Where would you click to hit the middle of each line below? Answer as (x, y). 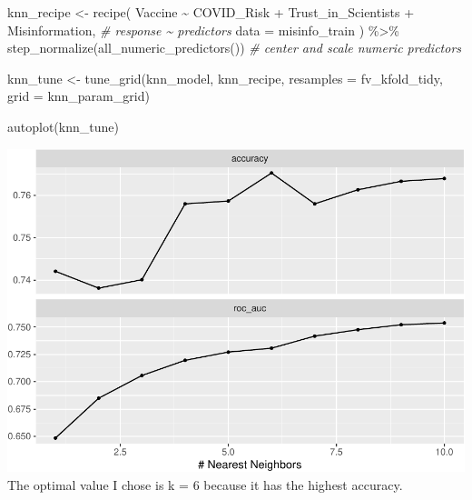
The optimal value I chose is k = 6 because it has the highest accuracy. (205, 484)
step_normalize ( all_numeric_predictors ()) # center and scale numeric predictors (235, 48)
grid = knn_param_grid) (79, 96)
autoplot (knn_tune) (63, 126)
